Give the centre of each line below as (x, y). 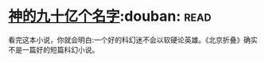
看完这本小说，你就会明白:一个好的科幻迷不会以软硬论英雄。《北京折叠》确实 (133, 40)
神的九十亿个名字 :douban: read (110, 16)
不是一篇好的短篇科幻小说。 (54, 49)
